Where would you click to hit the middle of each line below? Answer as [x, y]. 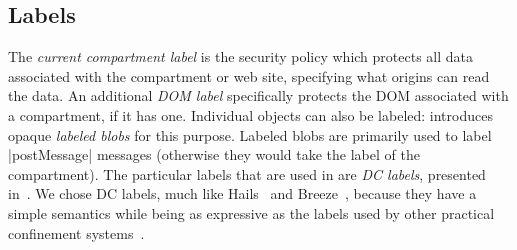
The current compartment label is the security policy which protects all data [240, 56]
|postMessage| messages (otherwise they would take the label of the [214, 154]
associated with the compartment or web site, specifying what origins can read [249, 75]
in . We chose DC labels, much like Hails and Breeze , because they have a [242, 193]
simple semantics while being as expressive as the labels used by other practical [251, 212]
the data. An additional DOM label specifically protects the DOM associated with [258, 95]
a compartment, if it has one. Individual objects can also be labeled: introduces [250, 114]
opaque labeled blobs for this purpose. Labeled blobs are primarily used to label [250, 134]
